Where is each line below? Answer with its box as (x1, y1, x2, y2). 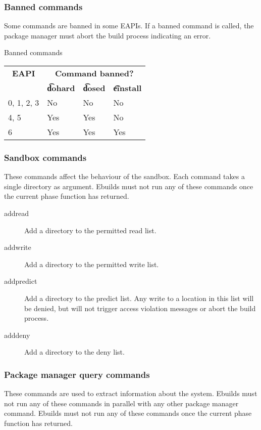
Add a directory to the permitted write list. (24, 259, 159, 269)
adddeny (4, 329, 30, 340)
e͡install (113, 82, 142, 94)
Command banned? (55, 67, 134, 79)
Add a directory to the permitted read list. (24, 225, 156, 235)
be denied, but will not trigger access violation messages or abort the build (24, 303, 256, 313)
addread (4, 208, 29, 218)
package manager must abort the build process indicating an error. (4, 30, 211, 40)
